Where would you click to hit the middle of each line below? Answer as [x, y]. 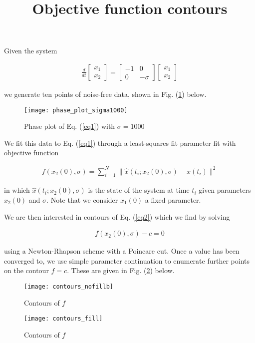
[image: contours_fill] [63, 319]
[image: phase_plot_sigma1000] [76, 110]
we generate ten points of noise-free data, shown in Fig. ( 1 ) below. [105, 94]
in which [17, 190]
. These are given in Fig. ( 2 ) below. [121, 270]
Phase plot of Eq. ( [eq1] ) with [70, 126]
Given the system [31, 51]
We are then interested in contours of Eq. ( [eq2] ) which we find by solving [117, 216]
